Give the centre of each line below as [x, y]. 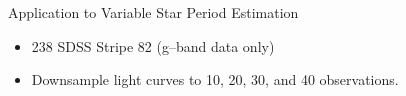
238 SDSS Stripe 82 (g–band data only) [153, 45]
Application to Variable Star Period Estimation [153, 12]
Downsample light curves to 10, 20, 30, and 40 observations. [215, 79]
